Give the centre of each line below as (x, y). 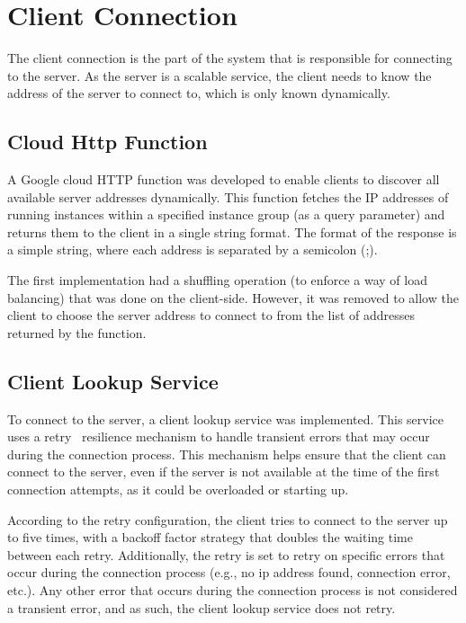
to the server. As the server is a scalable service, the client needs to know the (220, 75)
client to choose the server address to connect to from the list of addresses (211, 315)
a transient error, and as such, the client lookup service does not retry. (202, 607)
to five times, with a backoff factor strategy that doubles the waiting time (210, 537)
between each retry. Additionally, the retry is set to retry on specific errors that (226, 554)
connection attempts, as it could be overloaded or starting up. (178, 489)
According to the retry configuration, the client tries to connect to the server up (228, 519)
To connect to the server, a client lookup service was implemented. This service (226, 418)
